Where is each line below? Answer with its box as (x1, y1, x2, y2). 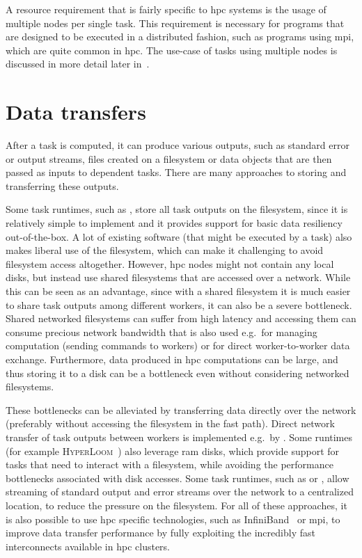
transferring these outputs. (6, 178, 119, 193)
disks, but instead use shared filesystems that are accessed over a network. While (6, 270, 351, 285)
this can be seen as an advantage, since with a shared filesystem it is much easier (6, 284, 351, 298)
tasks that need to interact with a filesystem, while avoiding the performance (6, 457, 333, 472)
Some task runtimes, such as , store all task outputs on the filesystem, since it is (6, 202, 348, 216)
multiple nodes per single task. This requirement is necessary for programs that (6, 15, 345, 30)
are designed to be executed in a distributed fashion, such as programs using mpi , (6, 29, 354, 44)
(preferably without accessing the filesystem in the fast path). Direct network (6, 416, 335, 431)
